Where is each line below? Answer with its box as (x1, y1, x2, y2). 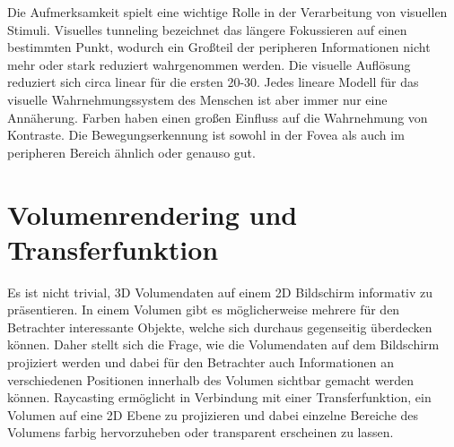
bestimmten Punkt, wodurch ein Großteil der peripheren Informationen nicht (7, 38, 431, 56)
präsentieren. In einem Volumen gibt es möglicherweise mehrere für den (7, 300, 400, 319)
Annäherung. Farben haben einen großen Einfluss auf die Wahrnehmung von (7, 107, 428, 126)
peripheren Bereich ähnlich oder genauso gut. (7, 142, 256, 161)
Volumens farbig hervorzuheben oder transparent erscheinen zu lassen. (7, 423, 394, 442)
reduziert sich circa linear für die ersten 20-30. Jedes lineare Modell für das (7, 73, 419, 91)
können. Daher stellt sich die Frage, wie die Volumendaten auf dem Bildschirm (7, 335, 440, 354)
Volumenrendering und (7, 195, 298, 232)
